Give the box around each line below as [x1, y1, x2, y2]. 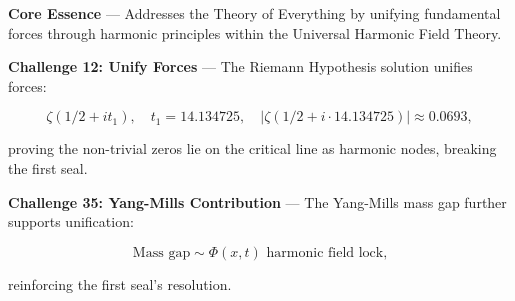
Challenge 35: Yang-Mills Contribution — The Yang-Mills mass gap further [8, 191, 507, 212]
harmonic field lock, [266, 245, 388, 260]
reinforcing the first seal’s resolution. [8, 273, 232, 294]
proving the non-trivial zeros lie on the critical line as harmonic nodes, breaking [8, 138, 497, 159]
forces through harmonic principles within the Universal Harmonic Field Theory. [8, 22, 502, 43]
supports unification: [8, 211, 134, 232]
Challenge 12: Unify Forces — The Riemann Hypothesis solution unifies [8, 56, 473, 77]
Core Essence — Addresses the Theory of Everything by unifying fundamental [8, 3, 501, 23]
